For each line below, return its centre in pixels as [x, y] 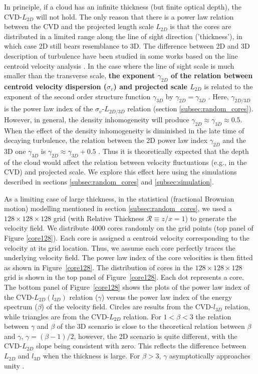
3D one [15, 151]
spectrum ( [21, 307]
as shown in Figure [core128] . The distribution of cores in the [98, 267]
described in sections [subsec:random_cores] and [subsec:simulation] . [109, 181]
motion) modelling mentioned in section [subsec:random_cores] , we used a [118, 208]
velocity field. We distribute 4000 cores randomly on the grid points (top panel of [129, 228]
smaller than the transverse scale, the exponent [80, 75]
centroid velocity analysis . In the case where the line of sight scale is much [119, 65]
